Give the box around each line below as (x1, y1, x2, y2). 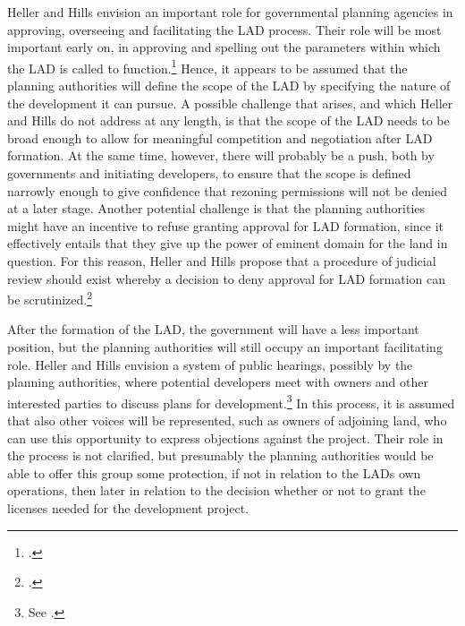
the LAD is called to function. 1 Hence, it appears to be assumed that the (7, 56, 408, 77)
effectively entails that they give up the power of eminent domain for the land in (7, 234, 448, 253)
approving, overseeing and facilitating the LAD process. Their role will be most (7, 20, 442, 39)
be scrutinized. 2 (7, 287, 93, 308)
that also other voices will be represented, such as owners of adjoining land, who (7, 411, 447, 430)
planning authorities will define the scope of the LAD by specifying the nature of (7, 76, 451, 95)
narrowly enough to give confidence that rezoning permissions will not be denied (7, 181, 447, 200)
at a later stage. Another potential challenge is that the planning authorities (7, 199, 426, 218)
